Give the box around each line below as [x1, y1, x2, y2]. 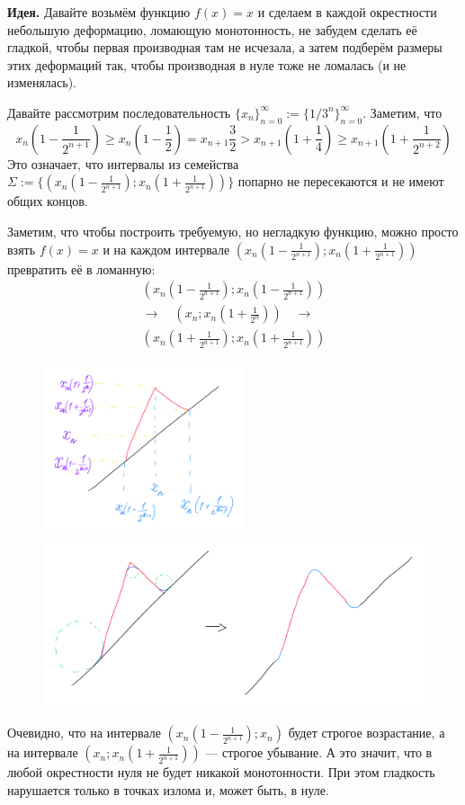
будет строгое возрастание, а [288, 723, 445, 742]
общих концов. [7, 192, 88, 210]
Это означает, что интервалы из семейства [7, 154, 239, 173]
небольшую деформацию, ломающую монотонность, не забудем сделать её [7, 20, 417, 39]
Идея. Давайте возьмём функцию [7, 3, 191, 21]
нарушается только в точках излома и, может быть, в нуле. [7, 780, 329, 799]
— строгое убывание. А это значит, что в [205, 743, 433, 762]
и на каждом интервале [103, 239, 230, 258]
